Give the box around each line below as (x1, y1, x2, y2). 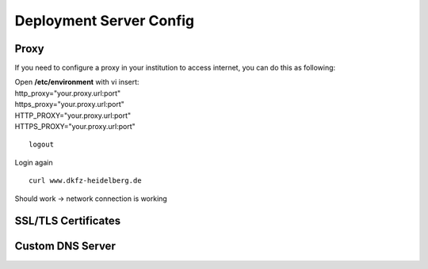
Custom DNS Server (14, 240, 117, 253)
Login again (14, 157, 53, 167)
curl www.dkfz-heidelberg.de (29, 176, 142, 185)
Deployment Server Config (14, 12, 195, 29)
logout (29, 140, 55, 150)
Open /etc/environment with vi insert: (14, 78, 139, 87)
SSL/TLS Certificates (14, 214, 121, 228)
